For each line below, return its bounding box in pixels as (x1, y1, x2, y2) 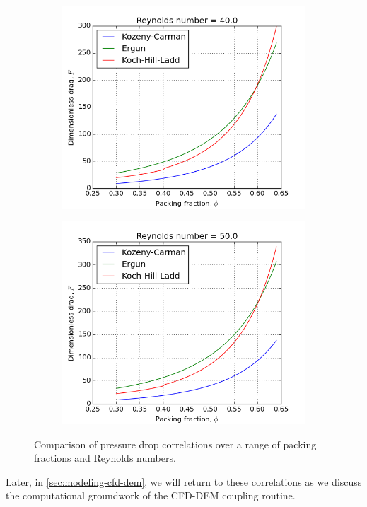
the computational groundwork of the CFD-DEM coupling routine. (6, 488, 296, 503)
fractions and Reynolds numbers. (34, 450, 176, 465)
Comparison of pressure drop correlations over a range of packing (34, 436, 317, 451)
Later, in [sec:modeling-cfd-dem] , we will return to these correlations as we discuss (6, 474, 362, 489)
